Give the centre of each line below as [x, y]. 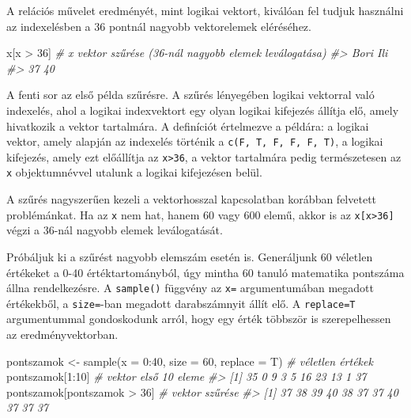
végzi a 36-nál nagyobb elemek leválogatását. [115, 230]
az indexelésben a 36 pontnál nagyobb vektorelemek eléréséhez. [159, 26]
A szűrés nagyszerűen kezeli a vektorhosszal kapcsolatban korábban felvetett [192, 199]
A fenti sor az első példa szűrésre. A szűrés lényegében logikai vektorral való [190, 95]
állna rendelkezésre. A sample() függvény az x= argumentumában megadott [190, 288]
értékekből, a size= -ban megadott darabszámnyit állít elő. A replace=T [181, 303]
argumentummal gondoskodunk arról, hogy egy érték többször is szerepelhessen [199, 319]
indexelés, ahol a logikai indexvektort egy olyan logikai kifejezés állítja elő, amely [203, 110]
